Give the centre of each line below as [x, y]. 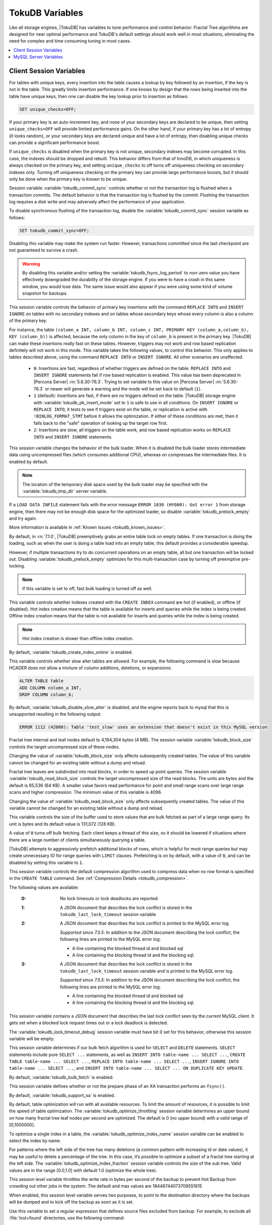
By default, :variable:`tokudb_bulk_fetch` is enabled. [61, 1077]
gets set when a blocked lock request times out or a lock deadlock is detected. [89, 1023]
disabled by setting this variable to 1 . [46, 862]
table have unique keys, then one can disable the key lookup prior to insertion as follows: [99, 96]
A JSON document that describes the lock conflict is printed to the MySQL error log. [145, 923]
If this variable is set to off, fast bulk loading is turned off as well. [87, 588]
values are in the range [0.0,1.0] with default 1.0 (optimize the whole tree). [83, 1170]
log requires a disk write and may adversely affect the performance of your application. [97, 202]
